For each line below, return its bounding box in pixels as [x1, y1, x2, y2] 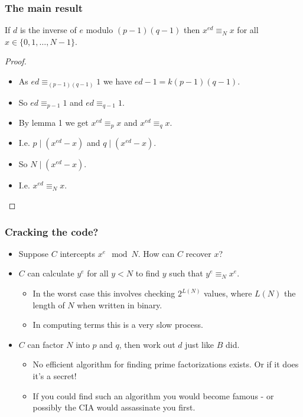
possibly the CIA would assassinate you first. [32, 401, 196, 413]
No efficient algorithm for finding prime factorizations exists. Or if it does [32, 358, 299, 370]
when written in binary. [77, 298, 162, 311]
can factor [27, 338, 64, 350]
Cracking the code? [5, 224, 99, 239]
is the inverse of [19, 24, 77, 36]
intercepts [60, 247, 96, 259]
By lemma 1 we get [18, 116, 89, 128]
